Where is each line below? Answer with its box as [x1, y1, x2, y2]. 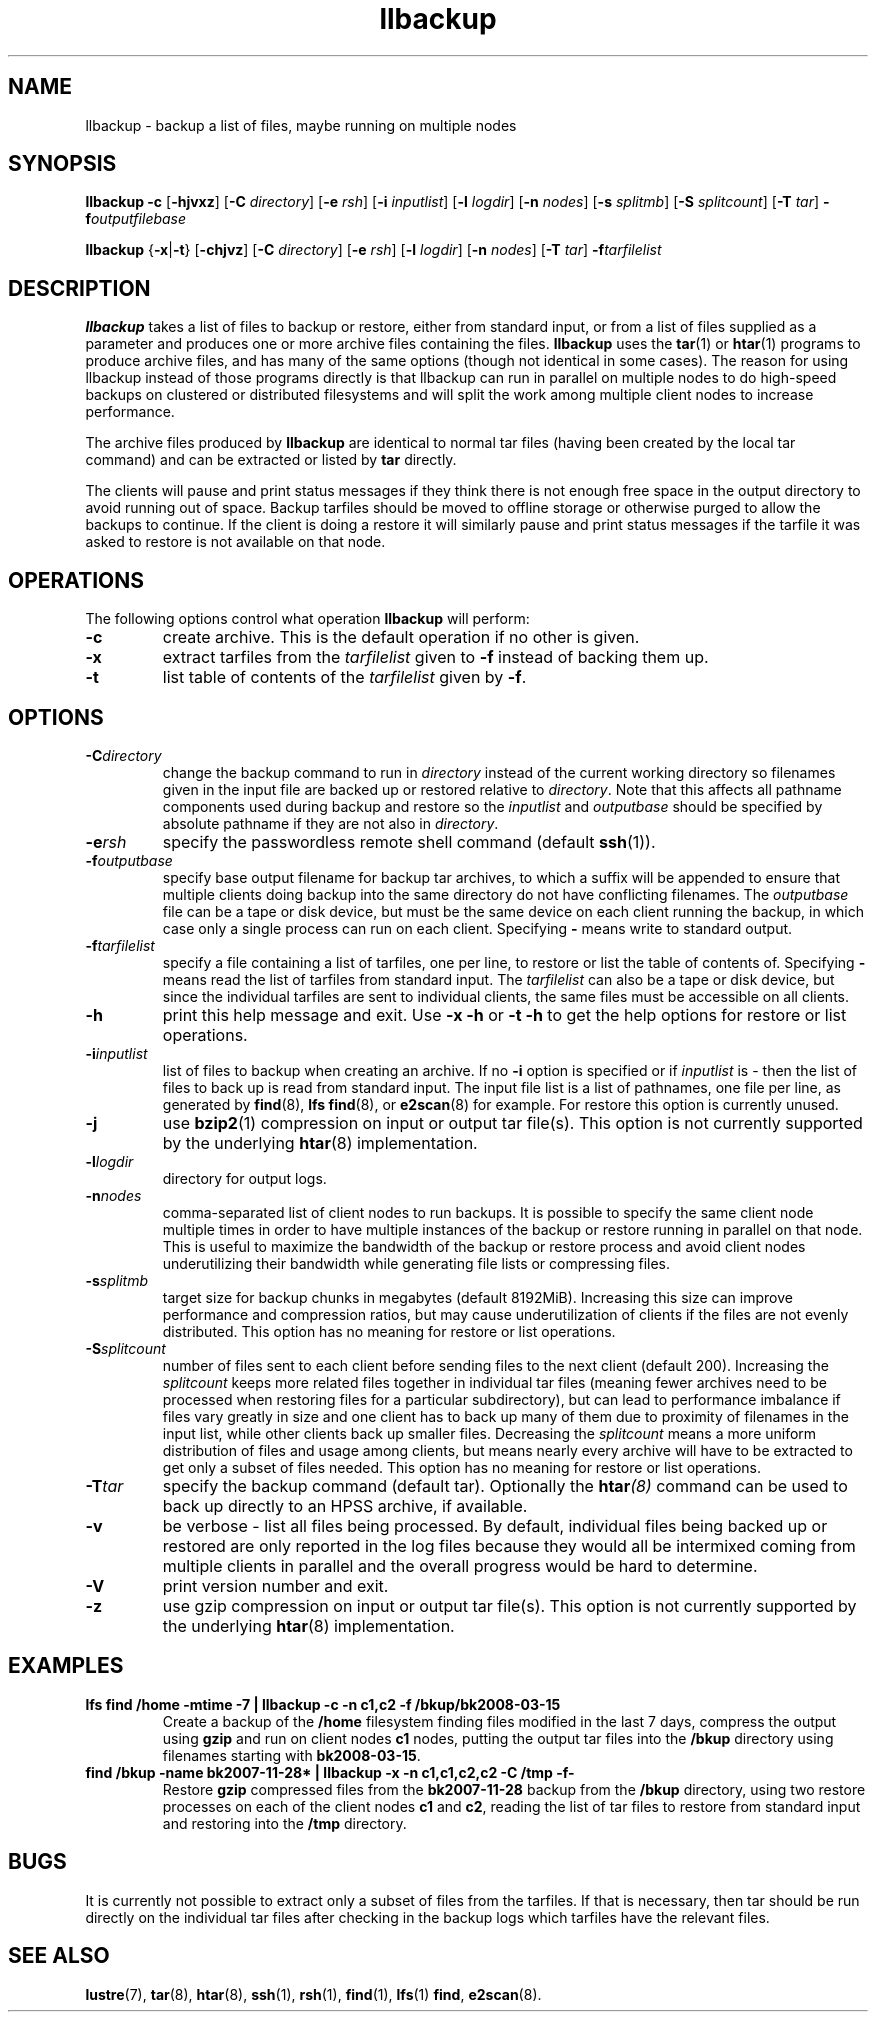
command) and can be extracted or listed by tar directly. [85, 451, 457, 469]
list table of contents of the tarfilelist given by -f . [162, 667, 527, 688]
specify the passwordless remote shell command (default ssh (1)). [162, 831, 656, 852]
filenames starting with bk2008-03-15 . [162, 1746, 421, 1764]
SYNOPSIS [8, 151, 117, 177]
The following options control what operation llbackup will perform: [85, 610, 530, 628]
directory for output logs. [162, 1169, 327, 1187]
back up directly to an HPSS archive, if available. [162, 1495, 528, 1516]
